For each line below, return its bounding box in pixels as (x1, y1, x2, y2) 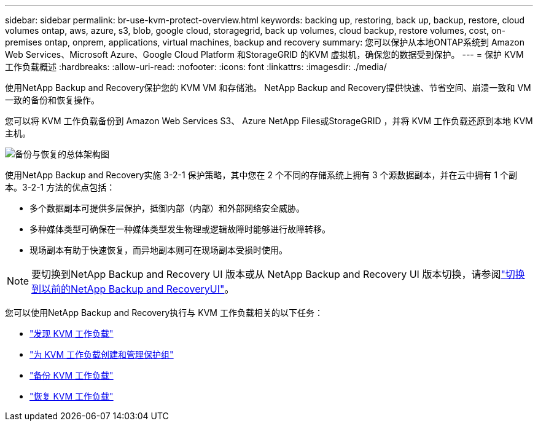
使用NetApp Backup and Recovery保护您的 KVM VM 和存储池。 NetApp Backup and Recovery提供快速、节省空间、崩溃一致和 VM (5, 82, 531, 93)
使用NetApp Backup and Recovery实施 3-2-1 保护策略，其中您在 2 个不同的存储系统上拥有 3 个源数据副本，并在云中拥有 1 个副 (5, 170, 518, 180)
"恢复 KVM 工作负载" (29, 391, 114, 401)
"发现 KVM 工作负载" (29, 328, 114, 339)
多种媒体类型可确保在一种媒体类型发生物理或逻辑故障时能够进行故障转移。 (29, 224, 330, 234)
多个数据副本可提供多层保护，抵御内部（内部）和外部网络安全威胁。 (29, 203, 305, 213)
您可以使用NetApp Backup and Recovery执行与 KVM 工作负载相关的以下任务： (5, 307, 323, 318)
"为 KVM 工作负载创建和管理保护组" (29, 349, 174, 360)
